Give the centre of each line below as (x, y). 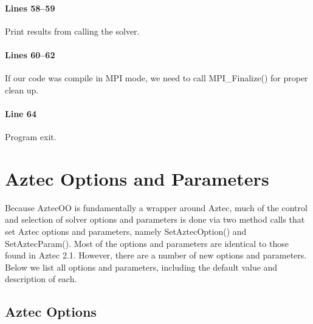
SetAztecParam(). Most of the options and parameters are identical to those (147, 243)
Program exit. (31, 137)
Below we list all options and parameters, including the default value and (141, 267)
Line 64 (21, 113)
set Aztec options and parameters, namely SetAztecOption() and (126, 231)
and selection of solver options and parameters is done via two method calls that (155, 219)
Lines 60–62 (30, 54)
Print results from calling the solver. (72, 31)
